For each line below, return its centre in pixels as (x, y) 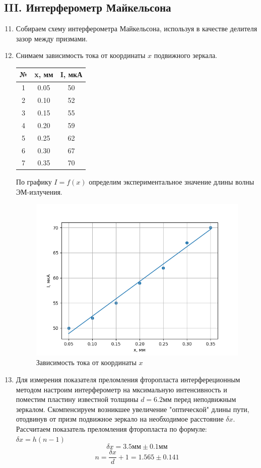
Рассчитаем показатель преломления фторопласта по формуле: (111, 428)
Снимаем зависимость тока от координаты (81, 55)
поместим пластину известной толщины (77, 399)
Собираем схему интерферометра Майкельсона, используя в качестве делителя (137, 28)
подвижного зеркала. (186, 55)
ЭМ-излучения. (39, 192)
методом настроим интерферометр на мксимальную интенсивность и (121, 389)
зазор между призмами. (52, 38)
